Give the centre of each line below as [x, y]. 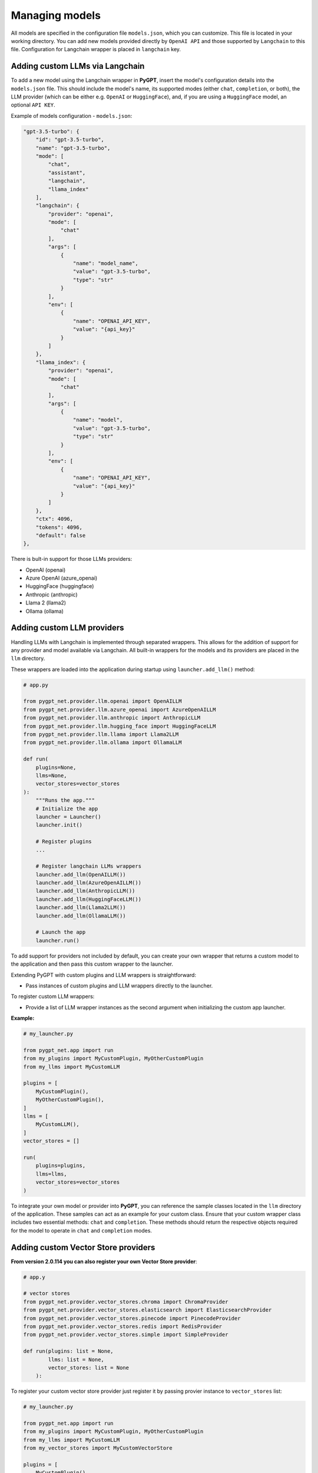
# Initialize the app [67, 808]
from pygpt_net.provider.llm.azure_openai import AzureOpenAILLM [120, 709]
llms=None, [51, 776]
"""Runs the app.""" [65, 800]
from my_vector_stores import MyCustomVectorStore [98, 1448]
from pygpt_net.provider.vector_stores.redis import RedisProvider [123, 1326]
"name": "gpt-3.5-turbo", [73, 148]
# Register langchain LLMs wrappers [88, 866]
